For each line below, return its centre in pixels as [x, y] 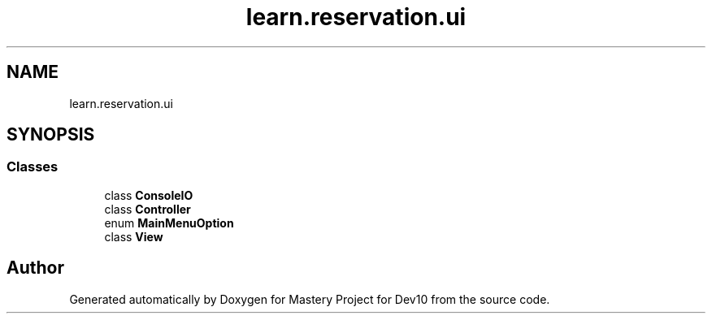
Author [35, 268]
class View [134, 236]
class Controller [148, 209]
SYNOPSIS [51, 135]
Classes [33, 167]
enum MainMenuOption [169, 223]
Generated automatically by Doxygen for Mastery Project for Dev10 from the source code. [310, 299]
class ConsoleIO [149, 195]
